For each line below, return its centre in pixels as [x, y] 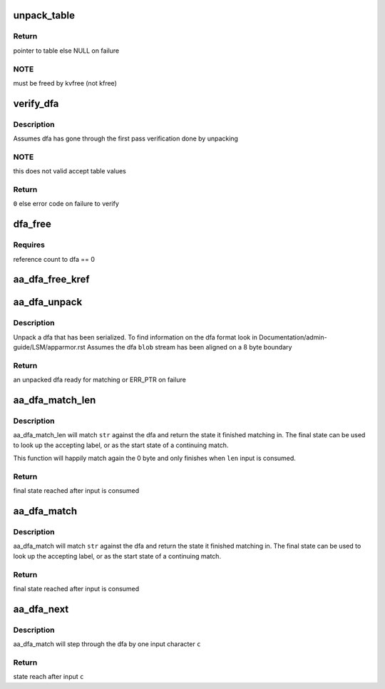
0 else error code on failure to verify [66, 204]
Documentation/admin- [293, 337]
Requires [29, 245]
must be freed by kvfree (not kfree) [65, 83]
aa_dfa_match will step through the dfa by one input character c [107, 644]
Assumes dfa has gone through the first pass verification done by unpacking [126, 138]
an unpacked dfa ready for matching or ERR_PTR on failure [100, 380]
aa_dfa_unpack [48, 302]
